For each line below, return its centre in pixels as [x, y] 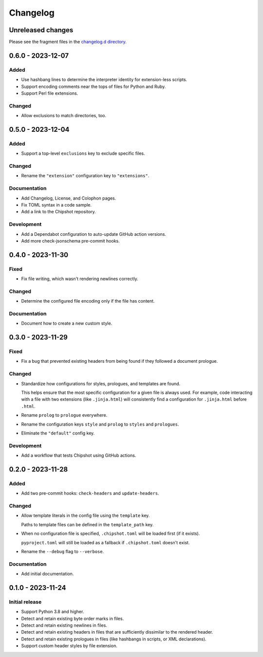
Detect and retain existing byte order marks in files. [73, 618]
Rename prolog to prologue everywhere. [64, 415]
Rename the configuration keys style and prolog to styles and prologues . [100, 424]
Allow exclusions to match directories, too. [64, 116]
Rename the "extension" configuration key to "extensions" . [85, 176]
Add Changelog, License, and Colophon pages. [69, 198]
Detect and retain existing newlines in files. [64, 625]
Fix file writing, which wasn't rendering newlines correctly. [80, 279]
